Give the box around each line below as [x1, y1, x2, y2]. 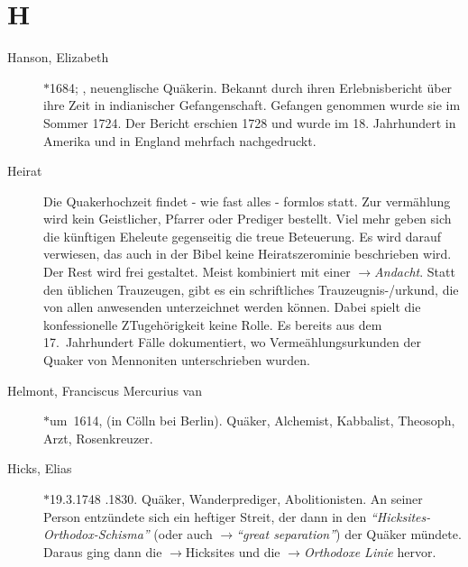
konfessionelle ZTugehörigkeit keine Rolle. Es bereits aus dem [43, 315, 382, 334]
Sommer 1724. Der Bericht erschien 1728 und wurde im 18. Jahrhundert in [43, 113, 456, 132]
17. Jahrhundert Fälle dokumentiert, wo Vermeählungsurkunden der [43, 333, 421, 352]
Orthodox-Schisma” [43, 525, 150, 544]
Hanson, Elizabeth [7, 48, 109, 67]
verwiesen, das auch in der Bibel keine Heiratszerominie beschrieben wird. [43, 244, 452, 263]
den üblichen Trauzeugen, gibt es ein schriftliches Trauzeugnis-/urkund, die [43, 279, 459, 298]
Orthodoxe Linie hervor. [303, 542, 436, 561]
